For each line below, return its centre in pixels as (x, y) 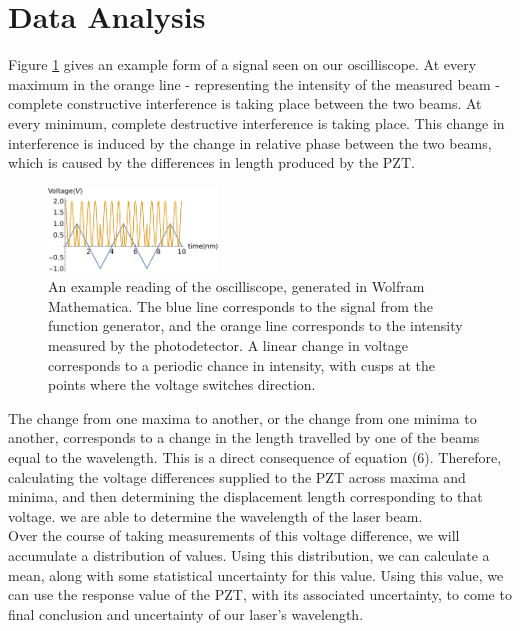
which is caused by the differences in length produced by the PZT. (211, 162)
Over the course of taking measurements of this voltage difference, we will (234, 535)
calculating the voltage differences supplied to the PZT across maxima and (237, 476)
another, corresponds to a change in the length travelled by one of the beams (244, 437)
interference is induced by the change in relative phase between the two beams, (250, 142)
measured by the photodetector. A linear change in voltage (228, 344)
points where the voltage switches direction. (182, 384)
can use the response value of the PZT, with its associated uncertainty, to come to (260, 594)
